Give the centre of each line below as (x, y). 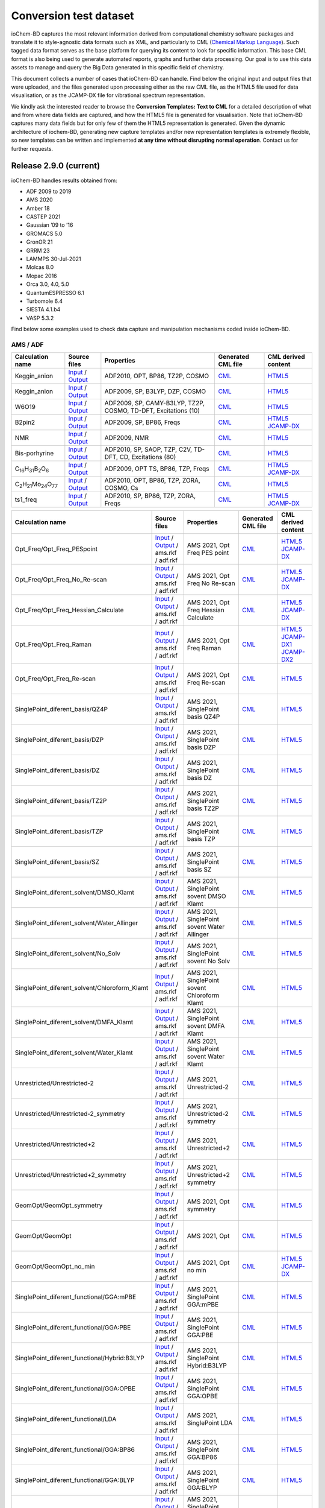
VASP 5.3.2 (40, 318)
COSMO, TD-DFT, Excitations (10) (152, 411)
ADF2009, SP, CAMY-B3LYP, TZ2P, (155, 403)
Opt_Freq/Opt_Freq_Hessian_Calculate (69, 610)
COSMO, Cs (121, 488)
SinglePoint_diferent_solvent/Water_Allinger (76, 923)
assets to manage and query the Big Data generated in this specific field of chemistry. (118, 68)
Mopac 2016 (42, 276)
